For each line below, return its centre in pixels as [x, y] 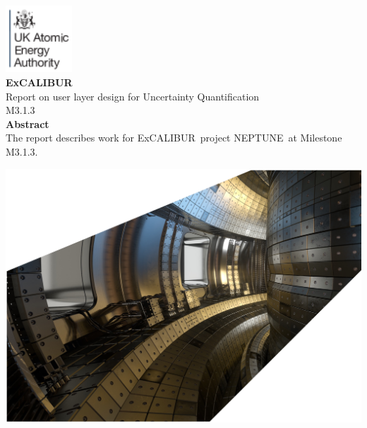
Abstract [28, 123]
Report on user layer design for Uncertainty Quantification [133, 96]
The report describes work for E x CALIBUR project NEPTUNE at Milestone [174, 138]
